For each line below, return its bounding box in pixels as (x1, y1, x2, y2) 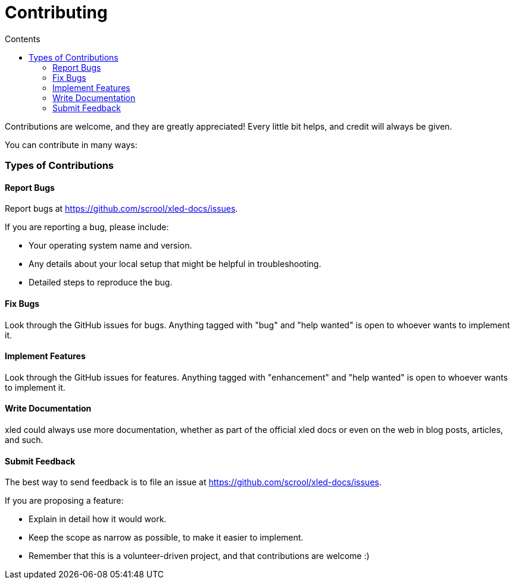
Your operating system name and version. (29, 240, 192, 251)
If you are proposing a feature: (5, 495, 124, 506)
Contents (5, 33, 40, 44)
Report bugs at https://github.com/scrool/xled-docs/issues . (5, 203, 238, 214)
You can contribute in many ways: (5, 139, 138, 150)
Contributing (5, 2, 108, 23)
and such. (5, 435, 43, 445)
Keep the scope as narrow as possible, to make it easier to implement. (29, 532, 304, 543)
